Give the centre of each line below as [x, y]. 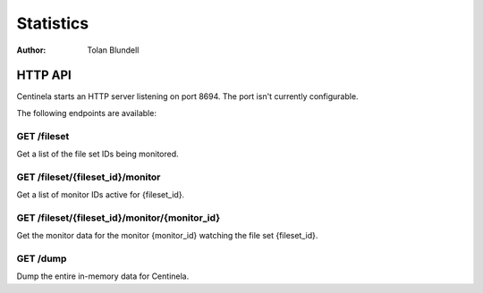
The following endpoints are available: [86, 113]
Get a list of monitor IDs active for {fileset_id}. [101, 195]
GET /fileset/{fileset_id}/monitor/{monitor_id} [119, 217]
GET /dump [42, 259]
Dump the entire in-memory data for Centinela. [103, 276]
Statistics [53, 23]
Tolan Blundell [113, 50]
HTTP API [44, 75]
